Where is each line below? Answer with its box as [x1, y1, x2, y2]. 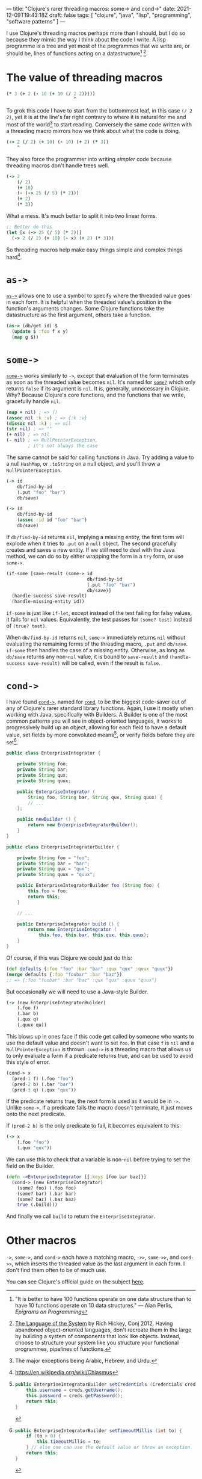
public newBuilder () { [17, 817, 77, 823]
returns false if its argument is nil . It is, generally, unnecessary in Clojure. [6, 384, 191, 392]
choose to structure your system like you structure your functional [14, 1339, 179, 1347]
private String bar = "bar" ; [17, 860, 90, 866]
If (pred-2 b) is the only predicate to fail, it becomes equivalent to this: [6, 1122, 182, 1129]
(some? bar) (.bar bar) [17, 1191, 77, 1197]
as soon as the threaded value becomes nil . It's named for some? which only [6, 378, 196, 386]
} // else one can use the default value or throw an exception [26, 1444, 191, 1451]
